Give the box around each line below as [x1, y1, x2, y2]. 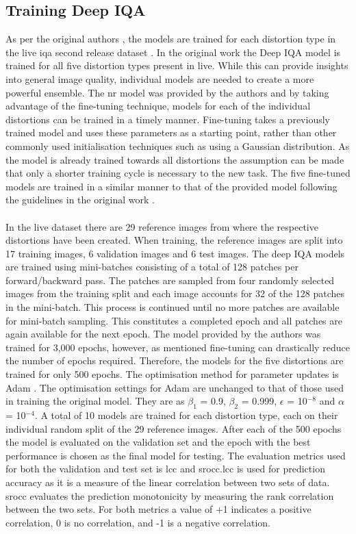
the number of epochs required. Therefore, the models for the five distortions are [5, 353, 344, 368]
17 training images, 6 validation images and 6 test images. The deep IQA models [5, 246, 345, 260]
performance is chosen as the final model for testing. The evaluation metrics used [5, 448, 346, 462]
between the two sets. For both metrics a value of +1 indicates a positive [5, 502, 311, 516]
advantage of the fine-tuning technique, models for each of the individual [5, 99, 311, 113]
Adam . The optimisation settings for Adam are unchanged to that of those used [5, 380, 344, 394]
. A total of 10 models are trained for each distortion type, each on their [34, 408, 338, 422]
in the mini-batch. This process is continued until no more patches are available [5, 300, 340, 314]
